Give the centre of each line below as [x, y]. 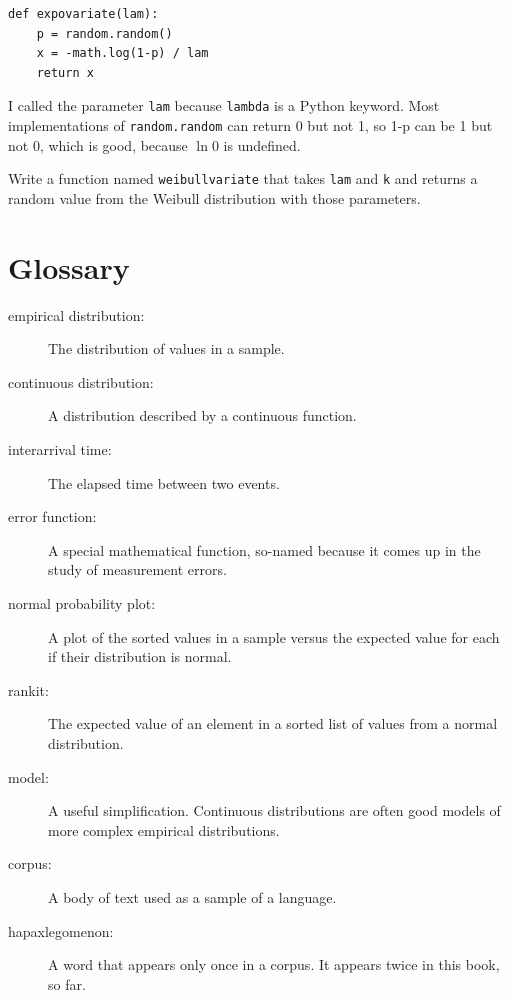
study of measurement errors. [137, 569]
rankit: [28, 689]
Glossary [69, 266]
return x [65, 72]
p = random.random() [104, 33]
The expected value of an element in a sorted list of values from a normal [273, 723]
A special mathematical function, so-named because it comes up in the [264, 549]
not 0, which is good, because [98, 144]
